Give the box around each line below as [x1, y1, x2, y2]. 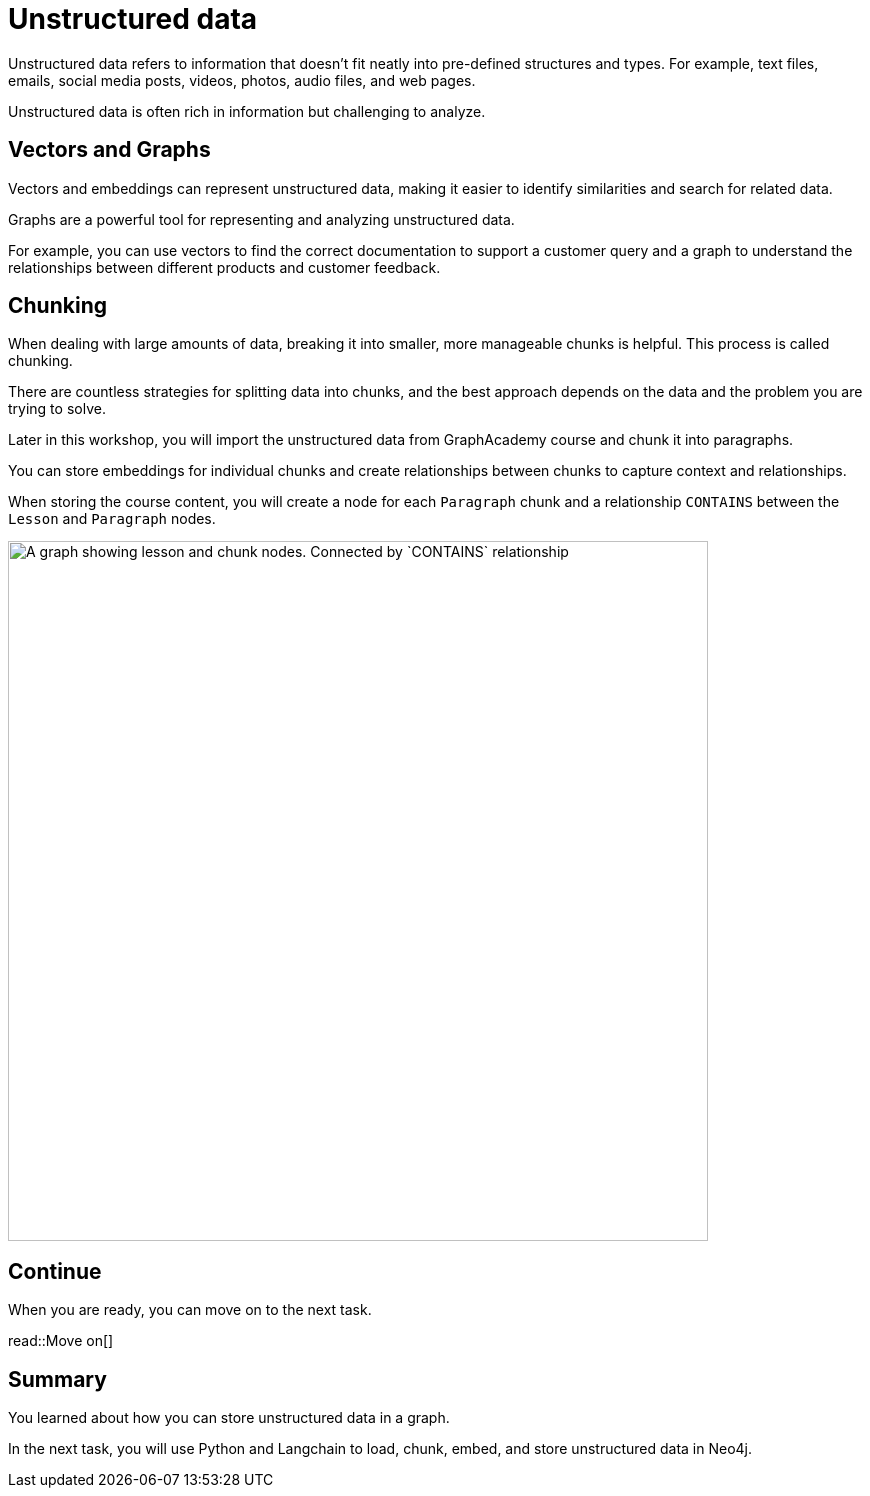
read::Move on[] [8, 1332, 114, 1350]
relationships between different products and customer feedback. [8, 258, 441, 276]
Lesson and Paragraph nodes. [8, 510, 216, 528]
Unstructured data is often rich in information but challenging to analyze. [8, 102, 486, 120]
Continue [8, 1258, 102, 1284]
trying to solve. [8, 400, 106, 418]
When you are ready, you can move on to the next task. [8, 1301, 372, 1319]
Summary [8, 1366, 107, 1392]
